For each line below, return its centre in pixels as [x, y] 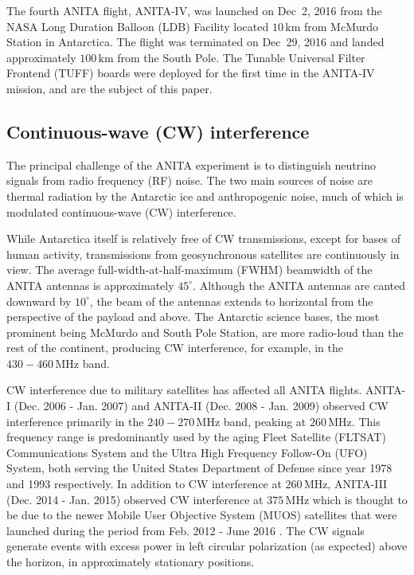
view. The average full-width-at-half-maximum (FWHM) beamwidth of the [189, 270]
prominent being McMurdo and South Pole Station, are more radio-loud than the [205, 332]
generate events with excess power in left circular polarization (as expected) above [207, 546]
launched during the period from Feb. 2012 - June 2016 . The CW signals [186, 530]
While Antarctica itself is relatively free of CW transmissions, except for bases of [204, 239]
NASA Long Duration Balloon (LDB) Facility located [138, 26]
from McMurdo [341, 26]
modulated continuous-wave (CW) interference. [121, 211]
